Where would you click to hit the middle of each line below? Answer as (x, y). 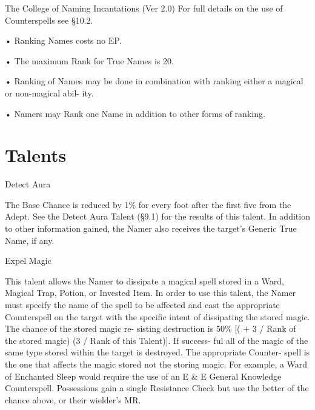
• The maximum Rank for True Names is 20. (89, 60)
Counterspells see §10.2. (49, 20)
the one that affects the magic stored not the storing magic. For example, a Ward (156, 364)
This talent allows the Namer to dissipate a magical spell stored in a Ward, (144, 281)
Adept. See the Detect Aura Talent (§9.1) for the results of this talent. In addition (157, 216)
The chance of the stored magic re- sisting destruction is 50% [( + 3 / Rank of (151, 328)
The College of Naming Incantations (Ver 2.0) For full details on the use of (144, 8)
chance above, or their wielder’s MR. (73, 399)
